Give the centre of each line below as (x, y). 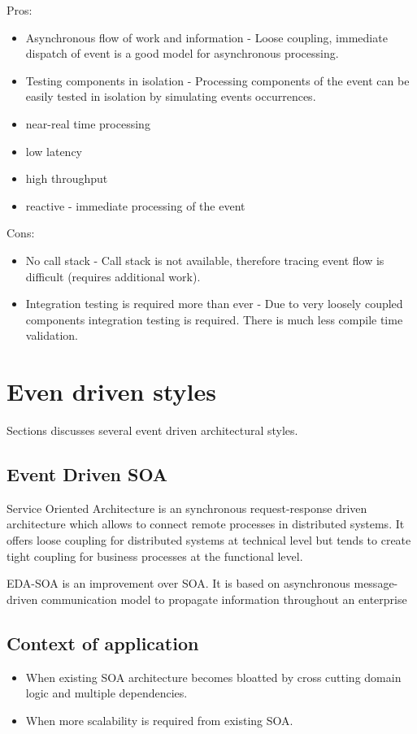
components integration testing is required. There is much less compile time (214, 319)
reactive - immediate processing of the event (135, 205)
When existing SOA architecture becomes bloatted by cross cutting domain (213, 677)
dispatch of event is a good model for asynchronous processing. (182, 53)
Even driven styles (111, 391)
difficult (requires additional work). (113, 276)
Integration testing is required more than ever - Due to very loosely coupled (214, 304)
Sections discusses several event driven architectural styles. (152, 430)
